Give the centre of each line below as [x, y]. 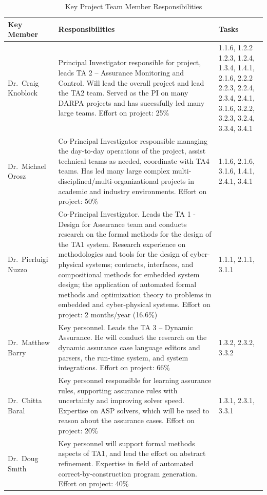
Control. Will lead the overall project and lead [131, 82]
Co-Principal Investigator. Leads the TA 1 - [127, 214]
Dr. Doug [23, 458]
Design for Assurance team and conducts [122, 224]
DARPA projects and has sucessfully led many [131, 102]
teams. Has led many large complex [114, 171]
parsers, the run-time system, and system [123, 357]
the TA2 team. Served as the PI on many [123, 93]
